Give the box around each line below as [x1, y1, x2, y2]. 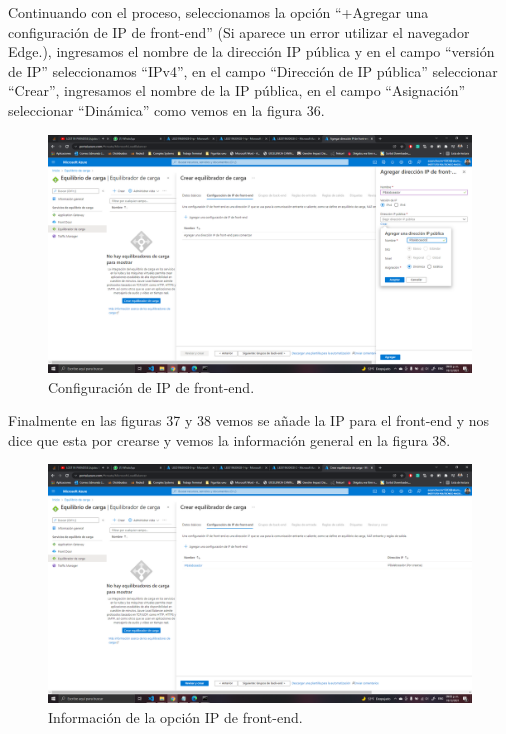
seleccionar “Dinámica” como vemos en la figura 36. [8, 99, 325, 120]
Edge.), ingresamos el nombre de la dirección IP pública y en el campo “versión [8, 41, 495, 62]
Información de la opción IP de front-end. [48, 706, 303, 727]
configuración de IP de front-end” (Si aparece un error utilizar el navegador [8, 21, 470, 42]
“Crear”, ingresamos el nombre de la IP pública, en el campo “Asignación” [8, 80, 466, 101]
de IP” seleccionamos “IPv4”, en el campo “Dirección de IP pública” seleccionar [8, 60, 498, 81]
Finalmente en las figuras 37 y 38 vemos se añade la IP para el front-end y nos [8, 410, 490, 431]
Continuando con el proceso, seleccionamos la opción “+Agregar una [8, 2, 429, 22]
